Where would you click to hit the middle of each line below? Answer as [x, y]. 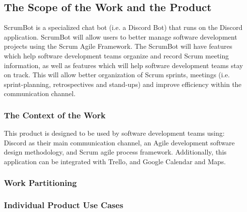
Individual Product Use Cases [64, 205]
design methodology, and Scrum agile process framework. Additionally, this [115, 152]
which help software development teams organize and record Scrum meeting [116, 55]
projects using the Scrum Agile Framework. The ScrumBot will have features [118, 46]
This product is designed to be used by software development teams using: [114, 133]
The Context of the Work [55, 115]
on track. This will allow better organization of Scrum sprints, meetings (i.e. [117, 75]
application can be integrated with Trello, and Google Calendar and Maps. [115, 161]
